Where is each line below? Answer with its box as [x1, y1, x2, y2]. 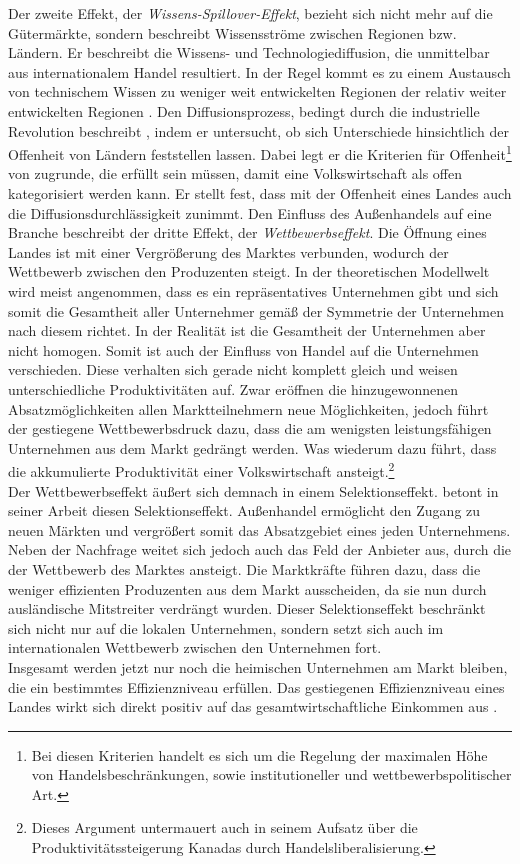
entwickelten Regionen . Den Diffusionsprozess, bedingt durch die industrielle [8, 100, 480, 121]
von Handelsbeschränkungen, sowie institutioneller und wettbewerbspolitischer [31, 764, 512, 785]
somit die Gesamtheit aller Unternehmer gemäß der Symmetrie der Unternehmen [8, 300, 504, 321]
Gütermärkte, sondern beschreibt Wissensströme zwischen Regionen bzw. [8, 22, 457, 43]
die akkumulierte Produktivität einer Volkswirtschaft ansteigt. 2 [8, 458, 395, 481]
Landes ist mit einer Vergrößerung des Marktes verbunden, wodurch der [8, 241, 449, 262]
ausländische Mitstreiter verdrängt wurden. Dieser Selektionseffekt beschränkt [8, 598, 486, 619]
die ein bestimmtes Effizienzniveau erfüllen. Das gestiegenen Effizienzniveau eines [8, 676, 505, 697]
